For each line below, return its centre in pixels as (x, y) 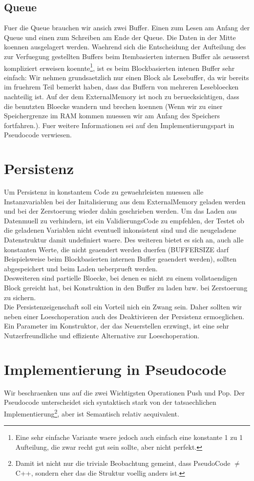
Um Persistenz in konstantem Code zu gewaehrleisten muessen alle (104, 192)
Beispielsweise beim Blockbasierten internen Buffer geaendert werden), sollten (120, 259)
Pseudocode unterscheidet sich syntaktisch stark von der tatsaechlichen (110, 402)
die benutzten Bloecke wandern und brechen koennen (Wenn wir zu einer (113, 106)
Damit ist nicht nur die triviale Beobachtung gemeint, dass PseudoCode (123, 463)
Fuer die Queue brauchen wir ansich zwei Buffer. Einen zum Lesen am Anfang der (127, 28)
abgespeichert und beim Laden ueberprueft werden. (81, 268)
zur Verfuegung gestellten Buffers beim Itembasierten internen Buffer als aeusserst (127, 56)
